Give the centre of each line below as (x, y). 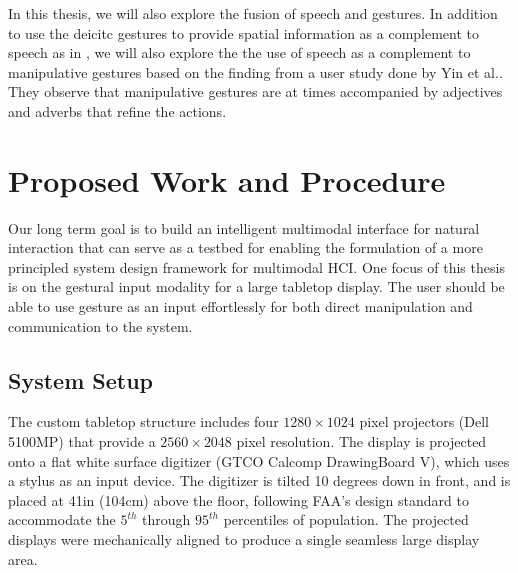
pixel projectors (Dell (424, 421)
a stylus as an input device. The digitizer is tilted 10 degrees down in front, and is (259, 480)
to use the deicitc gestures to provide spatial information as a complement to (244, 32)
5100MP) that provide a (82, 441)
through (166, 519)
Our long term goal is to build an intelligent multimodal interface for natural (244, 227)
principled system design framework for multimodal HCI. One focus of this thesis (256, 266)
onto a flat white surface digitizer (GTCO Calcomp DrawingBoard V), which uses (259, 460)
